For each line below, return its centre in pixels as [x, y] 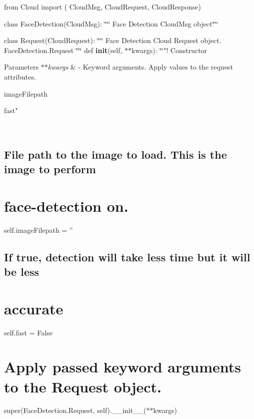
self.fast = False [28, 332]
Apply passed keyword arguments [123, 367]
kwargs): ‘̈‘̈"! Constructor [169, 50]
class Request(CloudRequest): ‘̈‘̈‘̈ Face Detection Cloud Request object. [113, 40]
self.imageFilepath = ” [38, 230]
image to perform [50, 169]
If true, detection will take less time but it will [127, 257]
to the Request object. [83, 386]
